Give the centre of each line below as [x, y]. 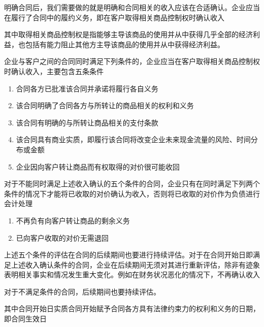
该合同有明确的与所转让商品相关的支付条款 [87, 122]
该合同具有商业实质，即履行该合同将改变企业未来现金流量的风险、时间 [133, 139]
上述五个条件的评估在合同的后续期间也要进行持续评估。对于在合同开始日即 [128, 255]
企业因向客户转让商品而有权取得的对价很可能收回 [98, 166]
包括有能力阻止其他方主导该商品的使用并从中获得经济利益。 [125, 44]
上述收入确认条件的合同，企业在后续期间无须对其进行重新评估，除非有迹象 [135, 264]
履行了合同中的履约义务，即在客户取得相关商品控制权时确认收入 [118, 17]
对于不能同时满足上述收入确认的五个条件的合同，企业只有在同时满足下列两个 [132, 184]
